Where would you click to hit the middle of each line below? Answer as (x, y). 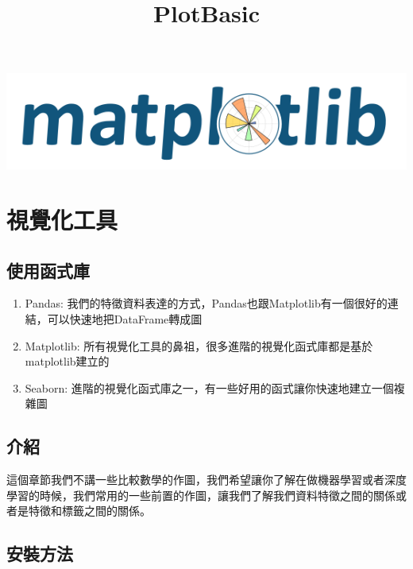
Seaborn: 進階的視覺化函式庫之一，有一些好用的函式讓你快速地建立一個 (209, 387)
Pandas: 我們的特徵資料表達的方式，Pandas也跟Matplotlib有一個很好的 (206, 303)
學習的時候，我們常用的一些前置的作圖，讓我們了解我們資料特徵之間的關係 (201, 495)
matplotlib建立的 (67, 361)
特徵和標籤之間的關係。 (89, 511)
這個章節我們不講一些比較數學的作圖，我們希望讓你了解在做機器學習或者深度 (206, 480)
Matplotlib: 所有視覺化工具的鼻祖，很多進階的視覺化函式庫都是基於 (199, 345)
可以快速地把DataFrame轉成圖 (125, 319)
